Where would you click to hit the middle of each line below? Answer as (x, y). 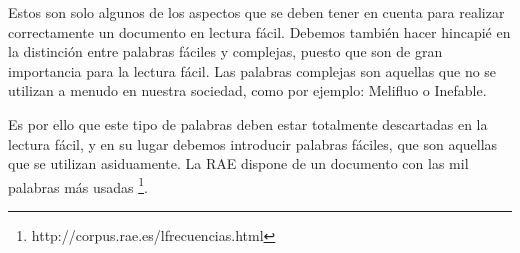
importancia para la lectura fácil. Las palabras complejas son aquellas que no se (252, 70)
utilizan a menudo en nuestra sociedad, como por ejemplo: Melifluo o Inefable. (247, 90)
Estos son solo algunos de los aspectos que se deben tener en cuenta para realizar (256, 12)
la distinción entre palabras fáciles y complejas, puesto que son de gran (225, 51)
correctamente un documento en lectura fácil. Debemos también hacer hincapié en (259, 31)
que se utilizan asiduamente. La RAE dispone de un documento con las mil (238, 163)
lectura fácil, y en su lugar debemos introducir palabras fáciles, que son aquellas (253, 143)
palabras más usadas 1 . (78, 185)
